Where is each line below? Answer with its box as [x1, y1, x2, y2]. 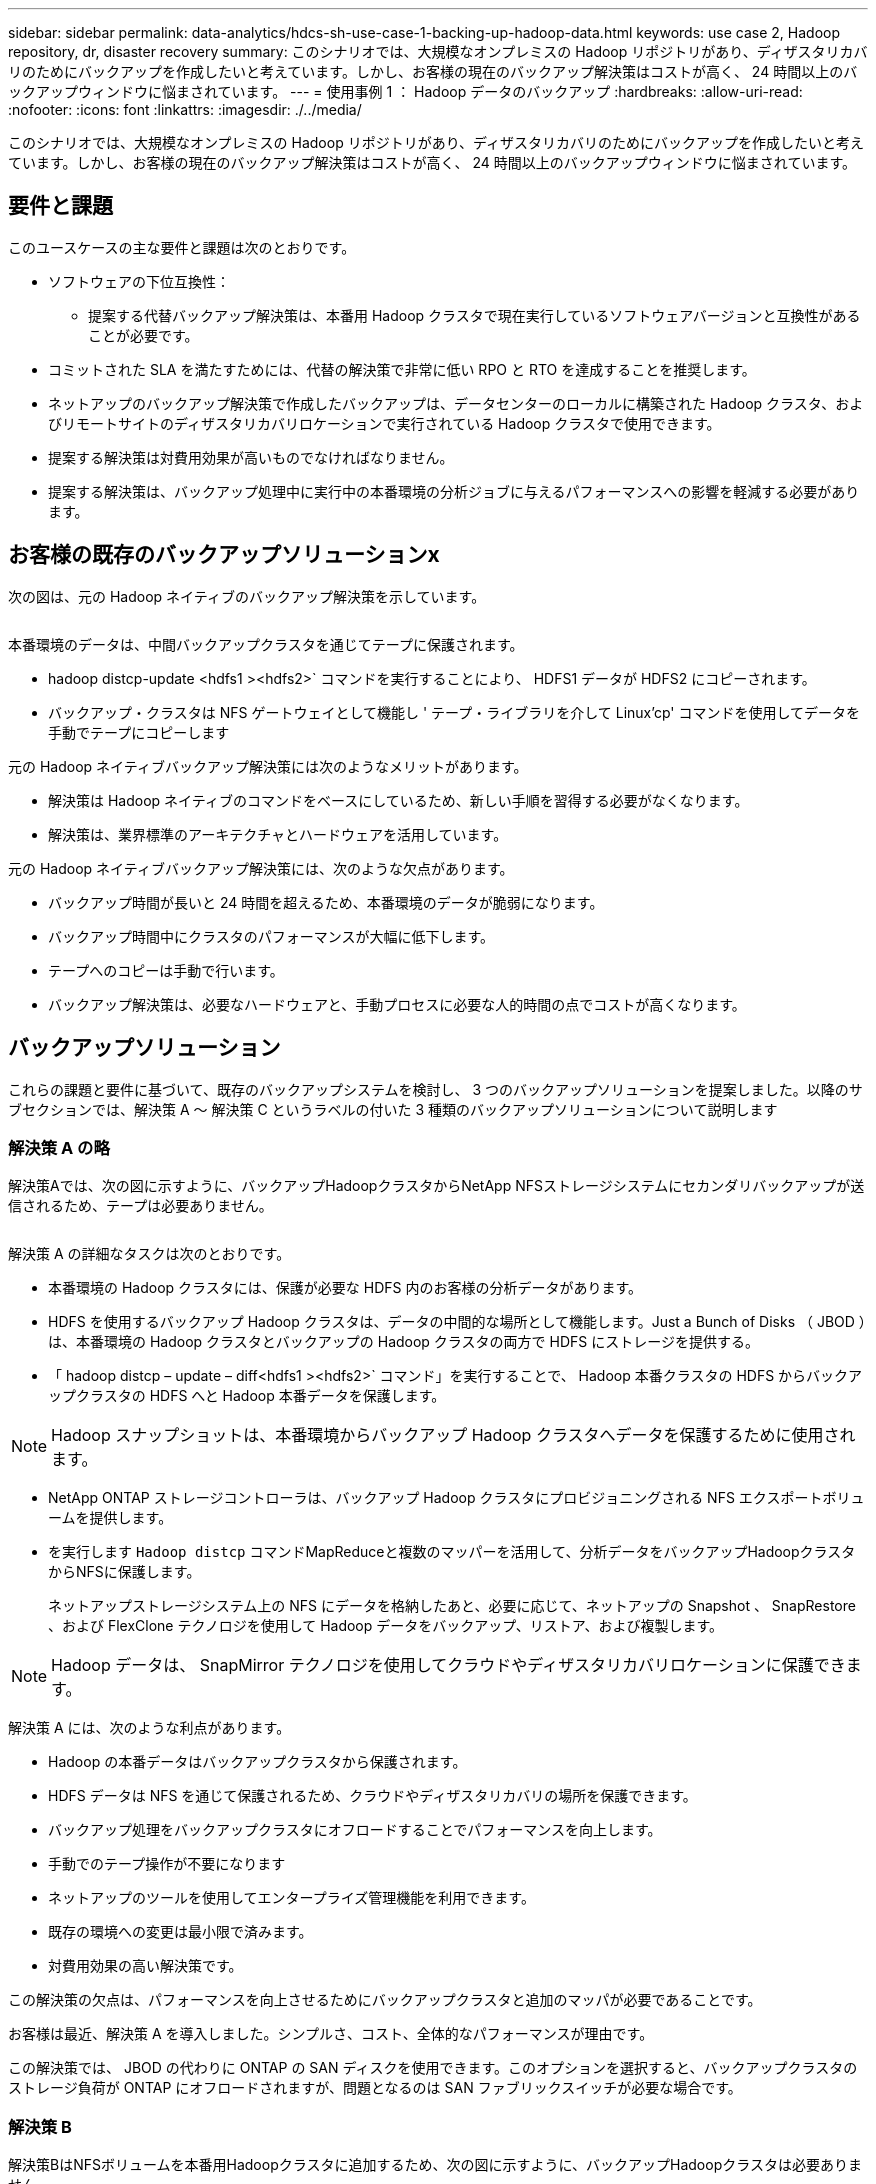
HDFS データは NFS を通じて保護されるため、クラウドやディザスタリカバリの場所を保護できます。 [48, 1787, 697, 1805]
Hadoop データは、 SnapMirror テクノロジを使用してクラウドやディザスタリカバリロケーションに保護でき [51, 1655, 846, 1676]
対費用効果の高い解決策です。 [48, 1957, 243, 1975]
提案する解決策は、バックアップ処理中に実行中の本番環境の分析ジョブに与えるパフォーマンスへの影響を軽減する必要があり [48, 482, 860, 500]
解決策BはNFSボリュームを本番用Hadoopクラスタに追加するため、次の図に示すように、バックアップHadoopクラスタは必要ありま [8, 2156, 862, 2174]
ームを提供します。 [48, 1509, 173, 1527]
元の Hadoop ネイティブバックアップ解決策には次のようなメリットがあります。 [8, 757, 528, 775]
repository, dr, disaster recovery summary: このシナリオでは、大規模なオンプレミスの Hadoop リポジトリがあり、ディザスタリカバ [8, 43, 868, 60]
